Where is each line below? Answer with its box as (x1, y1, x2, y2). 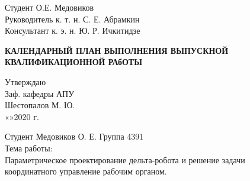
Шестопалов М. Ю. (5, 99, 75, 111)
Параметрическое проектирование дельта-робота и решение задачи (5, 153, 245, 166)
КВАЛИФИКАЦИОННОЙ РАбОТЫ (5, 56, 142, 68)
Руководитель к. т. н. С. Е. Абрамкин (5, 12, 140, 25)
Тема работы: (5, 141, 53, 154)
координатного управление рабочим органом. (5, 165, 167, 177)
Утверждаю (5, 75, 46, 88)
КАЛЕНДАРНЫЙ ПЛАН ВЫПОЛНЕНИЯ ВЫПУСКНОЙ (5, 44, 229, 56)
